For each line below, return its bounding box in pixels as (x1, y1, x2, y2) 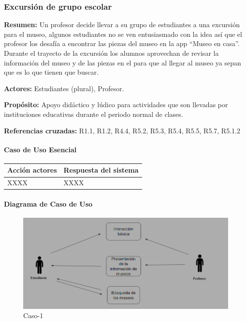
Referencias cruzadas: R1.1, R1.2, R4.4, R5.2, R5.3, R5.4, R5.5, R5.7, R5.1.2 (4, 125, 240, 135)
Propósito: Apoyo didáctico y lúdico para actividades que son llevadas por (4, 99, 228, 110)
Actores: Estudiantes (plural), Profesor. (4, 83, 124, 93)
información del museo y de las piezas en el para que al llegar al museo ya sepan (4, 57, 241, 67)
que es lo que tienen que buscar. (4, 67, 99, 77)
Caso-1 (23, 310, 43, 321)
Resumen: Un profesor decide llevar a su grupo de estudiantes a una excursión (4, 19, 240, 30)
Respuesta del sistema (63, 165, 139, 175)
